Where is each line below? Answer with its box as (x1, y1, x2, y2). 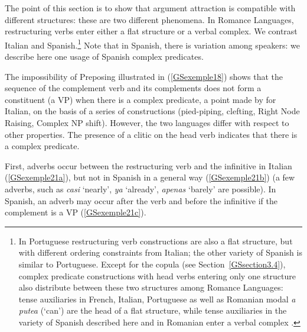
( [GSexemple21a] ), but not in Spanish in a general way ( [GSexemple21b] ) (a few (5, 171, 295, 183)
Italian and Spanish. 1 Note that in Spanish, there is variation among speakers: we (5, 37, 300, 51)
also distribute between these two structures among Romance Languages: (18, 281, 283, 294)
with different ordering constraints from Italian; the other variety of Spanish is (18, 246, 302, 259)
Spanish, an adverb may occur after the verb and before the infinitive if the (5, 194, 277, 207)
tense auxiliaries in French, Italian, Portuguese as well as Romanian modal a (18, 292, 296, 305)
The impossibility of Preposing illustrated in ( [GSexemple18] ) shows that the (5, 70, 283, 82)
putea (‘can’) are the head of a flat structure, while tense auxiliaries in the (18, 304, 287, 317)
